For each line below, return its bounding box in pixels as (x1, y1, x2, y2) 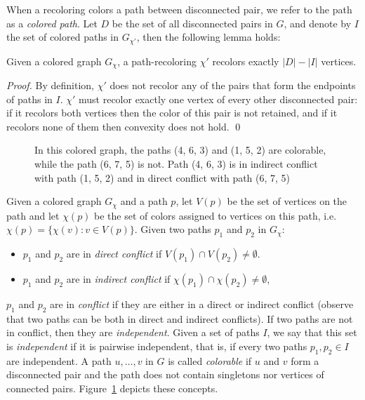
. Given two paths (134, 222, 211, 236)
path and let (6, 208, 60, 222)
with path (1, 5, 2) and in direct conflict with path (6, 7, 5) (34, 170, 291, 185)
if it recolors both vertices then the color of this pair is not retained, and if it (6, 105, 338, 120)
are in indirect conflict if (66, 272, 171, 286)
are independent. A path (6, 353, 112, 368)
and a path (120, 194, 168, 208)
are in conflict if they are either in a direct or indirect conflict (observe (50, 297, 354, 312)
